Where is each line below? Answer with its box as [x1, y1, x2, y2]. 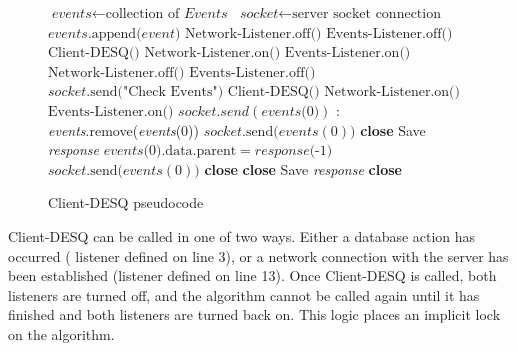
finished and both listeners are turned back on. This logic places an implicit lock [8, 304, 501, 325]
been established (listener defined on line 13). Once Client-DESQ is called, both [8, 265, 497, 286]
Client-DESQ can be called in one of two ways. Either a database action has [8, 225, 476, 246]
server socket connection [292, 7, 441, 21]
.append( [87, 26, 142, 41]
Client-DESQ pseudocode [48, 192, 204, 213]
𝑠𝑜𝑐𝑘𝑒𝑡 [239, 7, 279, 21]
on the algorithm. [8, 323, 115, 344]
